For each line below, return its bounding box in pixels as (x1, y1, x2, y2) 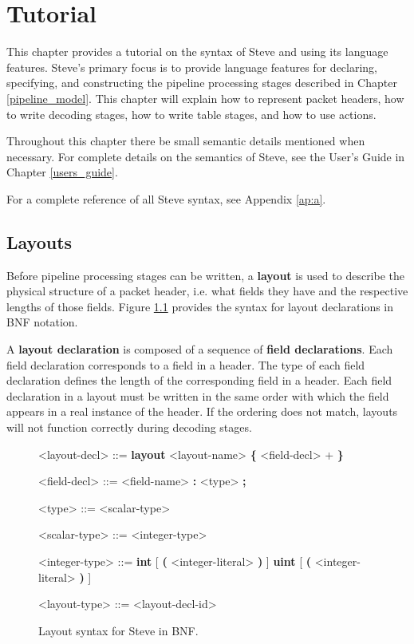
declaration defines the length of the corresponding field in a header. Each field (6, 372, 392, 389)
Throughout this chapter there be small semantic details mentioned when (6, 132, 365, 149)
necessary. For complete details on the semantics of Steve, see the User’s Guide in (6, 148, 405, 164)
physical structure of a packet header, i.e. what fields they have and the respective (6, 282, 408, 299)
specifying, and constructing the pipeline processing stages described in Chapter (6, 74, 397, 91)
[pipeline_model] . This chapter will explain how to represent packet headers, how (6, 89, 404, 106)
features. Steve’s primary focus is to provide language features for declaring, (6, 58, 378, 75)
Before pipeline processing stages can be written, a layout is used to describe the (6, 267, 405, 283)
